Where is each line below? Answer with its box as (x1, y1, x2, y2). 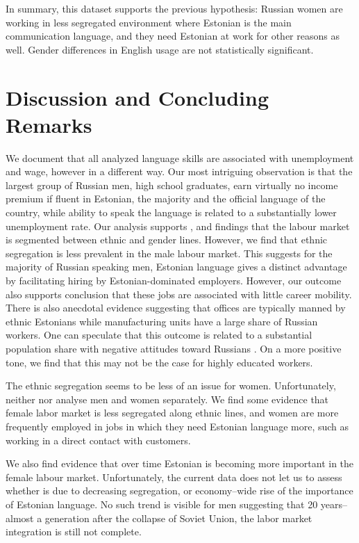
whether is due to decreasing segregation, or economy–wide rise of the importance (6, 483, 353, 498)
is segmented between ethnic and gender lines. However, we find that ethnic (6, 232, 328, 247)
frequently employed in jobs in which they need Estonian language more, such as (6, 419, 349, 433)
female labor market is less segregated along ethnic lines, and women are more (6, 405, 339, 420)
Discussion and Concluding (6, 83, 269, 111)
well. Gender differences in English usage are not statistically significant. (6, 42, 314, 56)
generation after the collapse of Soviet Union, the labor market (44, 510, 312, 525)
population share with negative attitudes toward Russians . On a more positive (6, 341, 342, 355)
